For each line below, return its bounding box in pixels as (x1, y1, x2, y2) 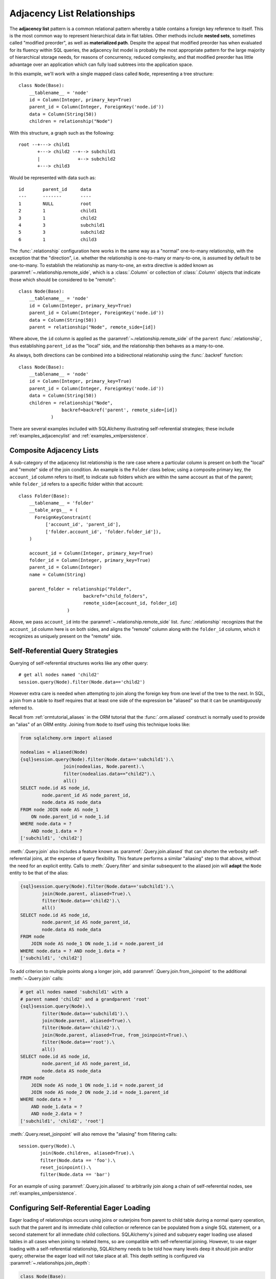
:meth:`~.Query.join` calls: (9, 975, 64, 982)
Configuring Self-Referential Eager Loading (9, 1204, 151, 1212)
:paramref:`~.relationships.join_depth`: (9, 1260, 90, 1266)
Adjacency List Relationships (9, 8, 135, 19)
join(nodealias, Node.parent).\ (63, 764, 145, 769)
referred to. (9, 704, 34, 711)
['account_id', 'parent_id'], (45, 522, 121, 527)
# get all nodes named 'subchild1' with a (20, 989, 128, 995)
